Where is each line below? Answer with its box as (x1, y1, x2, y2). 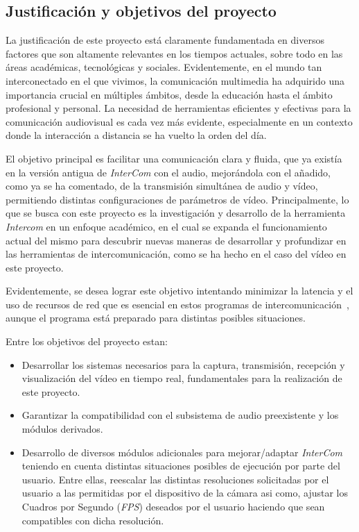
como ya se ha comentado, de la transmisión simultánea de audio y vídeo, (6, 178, 318, 193)
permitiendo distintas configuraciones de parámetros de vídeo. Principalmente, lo (6, 192, 349, 206)
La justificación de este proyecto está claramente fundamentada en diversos (6, 33, 324, 47)
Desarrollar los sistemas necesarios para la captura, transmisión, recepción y (21, 357, 345, 372)
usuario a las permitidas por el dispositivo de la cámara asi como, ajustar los (21, 485, 348, 500)
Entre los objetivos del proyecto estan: (6, 334, 168, 349)
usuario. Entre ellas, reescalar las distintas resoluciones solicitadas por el (21, 472, 329, 486)
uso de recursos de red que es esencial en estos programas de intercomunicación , (6, 297, 349, 311)
